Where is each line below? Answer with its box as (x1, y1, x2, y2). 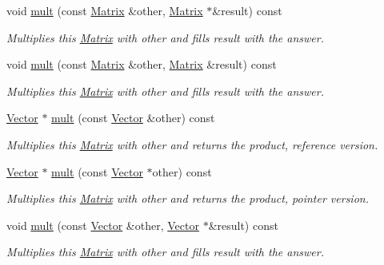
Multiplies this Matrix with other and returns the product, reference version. (6, 136, 378, 152)
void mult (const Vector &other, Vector (6, 216, 199, 233)
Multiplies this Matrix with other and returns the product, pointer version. (6, 190, 369, 207)
